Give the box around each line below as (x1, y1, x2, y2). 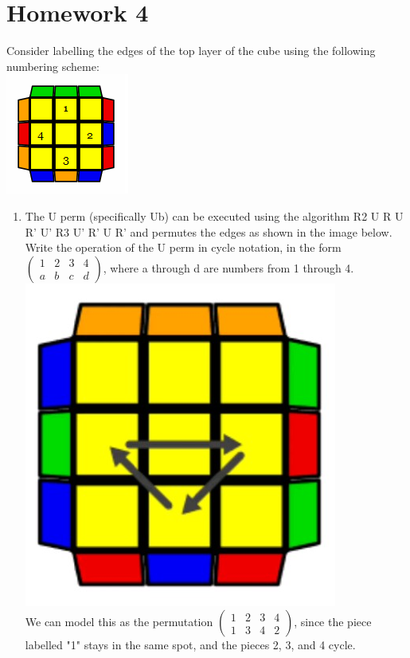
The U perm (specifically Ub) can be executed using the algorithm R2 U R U (25, 207, 404, 224)
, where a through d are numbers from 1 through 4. (103, 259, 354, 276)
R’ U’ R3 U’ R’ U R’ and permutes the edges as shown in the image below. (25, 223, 392, 240)
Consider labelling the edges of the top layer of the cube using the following (6, 42, 376, 59)
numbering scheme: (6, 57, 100, 74)
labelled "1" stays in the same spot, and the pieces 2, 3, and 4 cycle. (25, 636, 356, 653)
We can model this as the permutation (25, 613, 213, 630)
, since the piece (294, 613, 372, 630)
